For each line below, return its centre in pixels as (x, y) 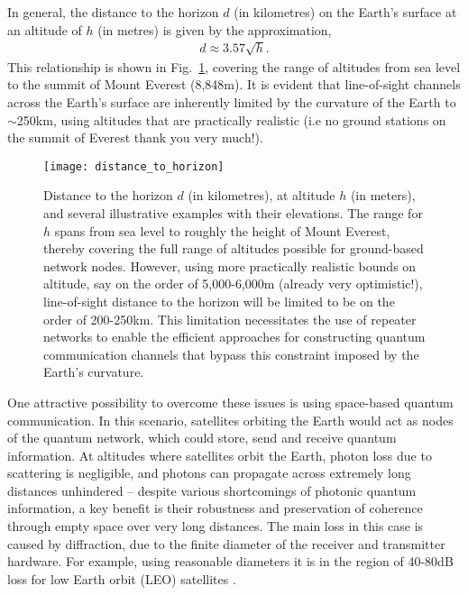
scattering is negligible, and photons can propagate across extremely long (209, 473)
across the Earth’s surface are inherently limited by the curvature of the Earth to (232, 101)
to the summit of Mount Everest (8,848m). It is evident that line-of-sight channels (234, 84)
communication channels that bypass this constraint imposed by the (231, 354)
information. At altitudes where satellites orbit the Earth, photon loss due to (220, 455)
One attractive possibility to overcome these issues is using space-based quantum (230, 402)
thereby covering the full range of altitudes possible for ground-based (234, 248)
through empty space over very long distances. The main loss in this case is (216, 526)
